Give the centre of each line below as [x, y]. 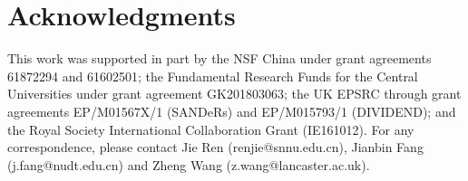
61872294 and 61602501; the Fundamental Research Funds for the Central [213, 76]
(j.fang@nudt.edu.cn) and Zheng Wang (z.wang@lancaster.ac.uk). [189, 164]
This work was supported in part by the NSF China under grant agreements [219, 58]
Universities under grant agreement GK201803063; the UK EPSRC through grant [234, 94]
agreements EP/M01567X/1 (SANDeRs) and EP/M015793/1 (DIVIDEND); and [232, 111]
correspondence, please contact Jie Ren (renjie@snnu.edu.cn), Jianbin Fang [215, 147]
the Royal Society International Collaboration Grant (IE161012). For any [211, 129]
